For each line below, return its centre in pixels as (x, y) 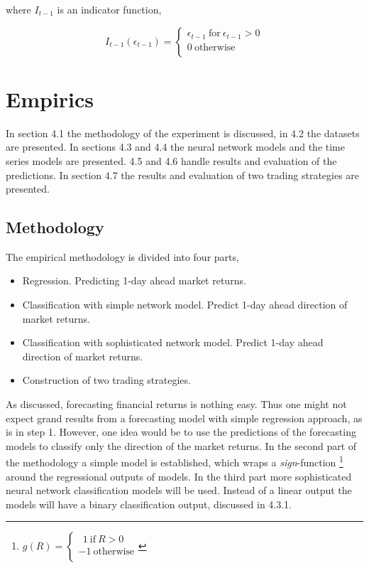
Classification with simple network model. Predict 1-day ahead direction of (185, 305)
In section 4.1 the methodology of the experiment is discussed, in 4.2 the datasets (183, 133)
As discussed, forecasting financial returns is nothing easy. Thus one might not (176, 404)
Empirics (50, 98)
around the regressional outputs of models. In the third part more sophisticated (179, 476)
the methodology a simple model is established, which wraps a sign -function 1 (175, 461)
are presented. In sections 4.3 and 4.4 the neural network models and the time (175, 147)
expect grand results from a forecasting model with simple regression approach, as (184, 418)
